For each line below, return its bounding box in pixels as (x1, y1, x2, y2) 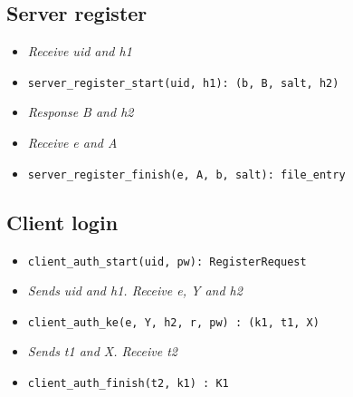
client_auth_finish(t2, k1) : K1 (27, 377, 229, 390)
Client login (6, 208, 119, 236)
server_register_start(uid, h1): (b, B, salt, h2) (27, 76, 339, 90)
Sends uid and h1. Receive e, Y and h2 (27, 281, 243, 300)
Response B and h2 (27, 102, 134, 121)
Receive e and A (27, 133, 118, 152)
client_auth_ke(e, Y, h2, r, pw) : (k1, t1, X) (27, 315, 320, 329)
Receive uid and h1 (27, 42, 132, 61)
